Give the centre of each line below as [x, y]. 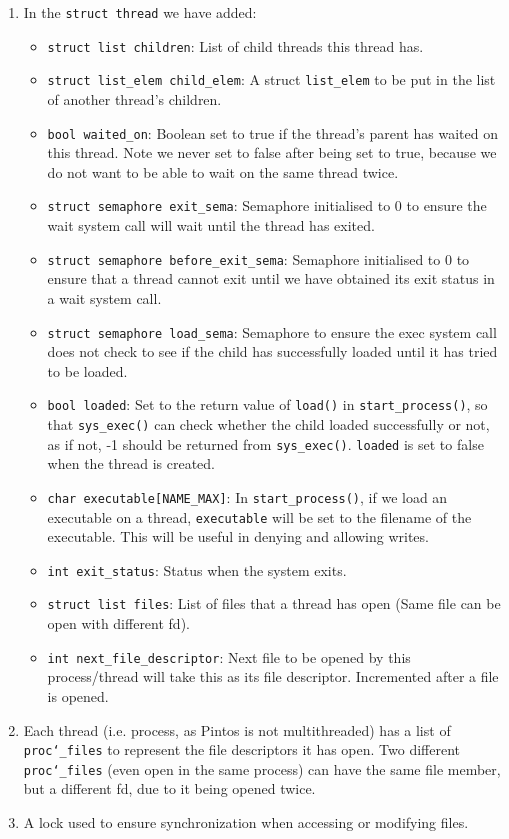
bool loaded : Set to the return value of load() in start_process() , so [267, 404]
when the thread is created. [131, 463]
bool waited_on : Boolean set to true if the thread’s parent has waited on [272, 132]
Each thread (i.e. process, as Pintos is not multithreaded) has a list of [237, 729]
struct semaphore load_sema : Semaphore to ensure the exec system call [272, 331]
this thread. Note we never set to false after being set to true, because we [272, 152]
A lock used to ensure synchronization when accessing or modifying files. [246, 822]
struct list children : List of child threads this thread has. [235, 45]
